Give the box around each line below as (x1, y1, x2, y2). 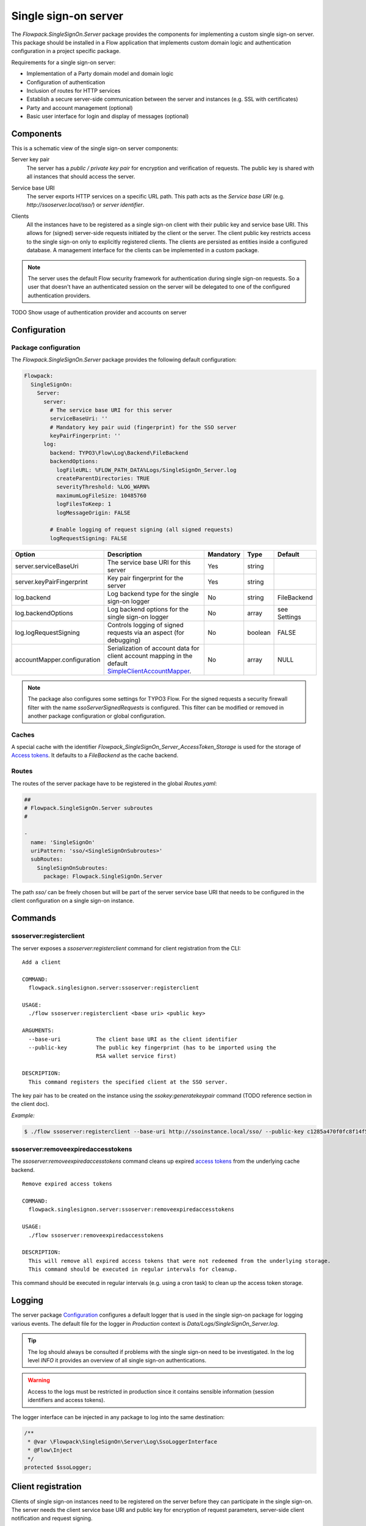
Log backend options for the (107, 605, 189, 613)
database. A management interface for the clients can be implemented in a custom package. (26, 247, 259, 254)
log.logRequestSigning (15, 628, 81, 637)
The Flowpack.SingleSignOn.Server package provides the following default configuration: (11, 356, 237, 363)
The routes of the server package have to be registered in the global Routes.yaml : (11, 779, 217, 787)
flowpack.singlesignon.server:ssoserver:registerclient (28, 985, 199, 991)
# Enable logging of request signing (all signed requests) (49, 526, 234, 533)
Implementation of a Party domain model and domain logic (26, 70, 174, 78)
